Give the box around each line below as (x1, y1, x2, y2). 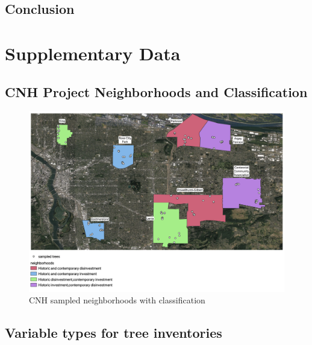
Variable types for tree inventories (5, 323, 222, 342)
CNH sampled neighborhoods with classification (29, 294, 205, 306)
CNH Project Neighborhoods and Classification (5, 82, 308, 101)
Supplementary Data (5, 40, 181, 65)
